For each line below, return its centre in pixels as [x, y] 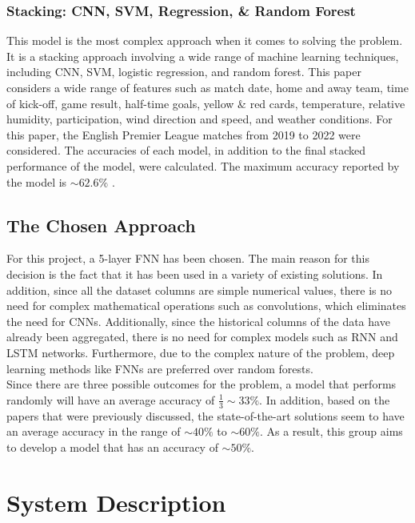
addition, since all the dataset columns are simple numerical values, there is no [199, 290]
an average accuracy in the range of [94, 431]
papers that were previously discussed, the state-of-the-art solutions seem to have [206, 415]
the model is [37, 181]
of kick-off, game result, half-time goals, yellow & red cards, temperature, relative [206, 103]
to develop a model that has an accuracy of [112, 447]
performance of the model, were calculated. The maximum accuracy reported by [203, 165]
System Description [116, 502]
